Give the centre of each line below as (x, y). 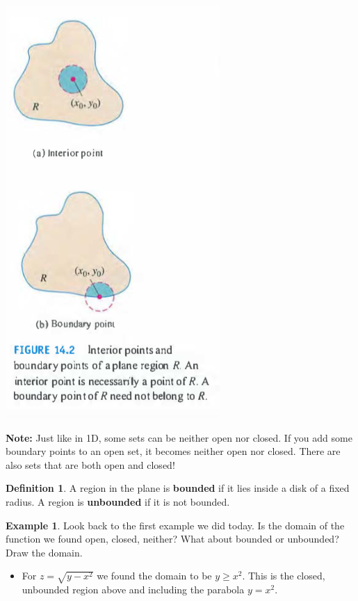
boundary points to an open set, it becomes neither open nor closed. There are (173, 451)
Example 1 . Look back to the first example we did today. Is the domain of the (175, 525)
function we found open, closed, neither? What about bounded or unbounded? (172, 539)
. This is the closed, (284, 576)
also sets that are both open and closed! (90, 464)
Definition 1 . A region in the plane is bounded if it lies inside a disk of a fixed (178, 488)
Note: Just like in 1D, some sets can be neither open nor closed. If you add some (179, 437)
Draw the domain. (44, 552)
